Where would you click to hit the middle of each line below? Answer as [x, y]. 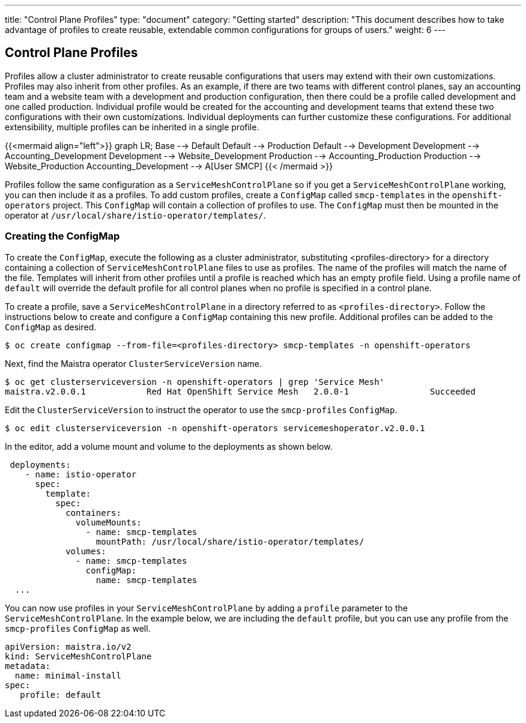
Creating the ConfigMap [62, 236]
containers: [93, 513]
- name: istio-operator [81, 474]
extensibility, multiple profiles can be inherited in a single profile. [132, 127]
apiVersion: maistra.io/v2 [68, 646]
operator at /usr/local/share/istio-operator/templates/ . [135, 215]
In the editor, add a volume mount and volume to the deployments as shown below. [169, 446]
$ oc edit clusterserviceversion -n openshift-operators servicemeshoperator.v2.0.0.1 [215, 428]
